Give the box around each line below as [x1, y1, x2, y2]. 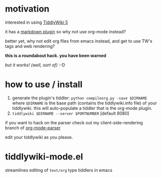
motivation [5, 3, 49, 15]
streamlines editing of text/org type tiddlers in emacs [5, 167, 113, 173]
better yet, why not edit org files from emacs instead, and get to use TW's [5, 38, 153, 44]
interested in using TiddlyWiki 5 [5, 19, 68, 25]
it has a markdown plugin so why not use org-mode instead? [5, 29, 126, 34]
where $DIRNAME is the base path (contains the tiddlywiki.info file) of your [12, 100, 157, 106]
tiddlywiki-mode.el [5, 151, 83, 163]
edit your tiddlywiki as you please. [5, 134, 73, 140]
